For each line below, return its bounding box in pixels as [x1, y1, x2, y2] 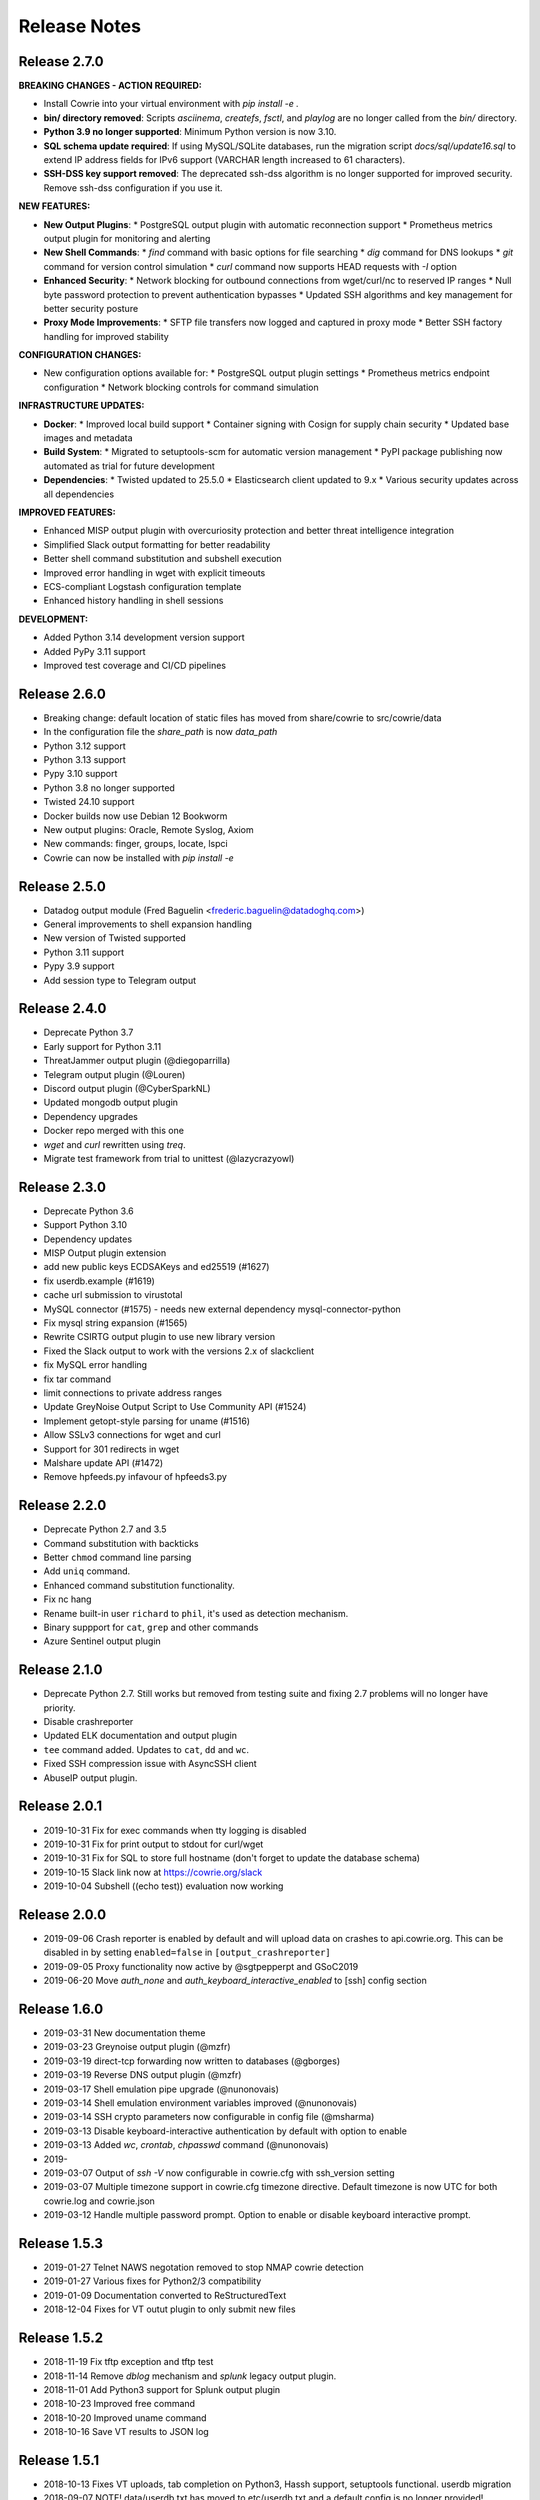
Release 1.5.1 [18, 2451, 100, 2469]
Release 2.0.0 [18, 1906, 107, 1923]
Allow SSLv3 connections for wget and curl [43, 1429, 222, 1441]
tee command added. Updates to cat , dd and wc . [43, 1743, 250, 1755]
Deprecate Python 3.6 [43, 1205, 134, 1217]
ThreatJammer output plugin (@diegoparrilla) [43, 1055, 231, 1067]
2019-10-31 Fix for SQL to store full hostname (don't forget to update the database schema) [43, 1852, 420, 1864]
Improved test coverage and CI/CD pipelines [43, 659, 227, 671]
